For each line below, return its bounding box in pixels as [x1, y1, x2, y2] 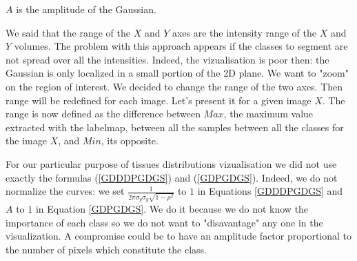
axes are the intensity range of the [172, 25, 316, 39]
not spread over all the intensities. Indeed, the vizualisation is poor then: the [6, 52, 329, 66]
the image [6, 133, 47, 148]
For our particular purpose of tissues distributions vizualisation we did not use [6, 156, 337, 171]
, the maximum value [223, 106, 314, 121]
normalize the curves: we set [6, 184, 125, 198]
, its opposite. [101, 133, 159, 148]
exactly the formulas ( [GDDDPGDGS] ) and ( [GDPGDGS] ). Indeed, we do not [6, 170, 338, 184]
